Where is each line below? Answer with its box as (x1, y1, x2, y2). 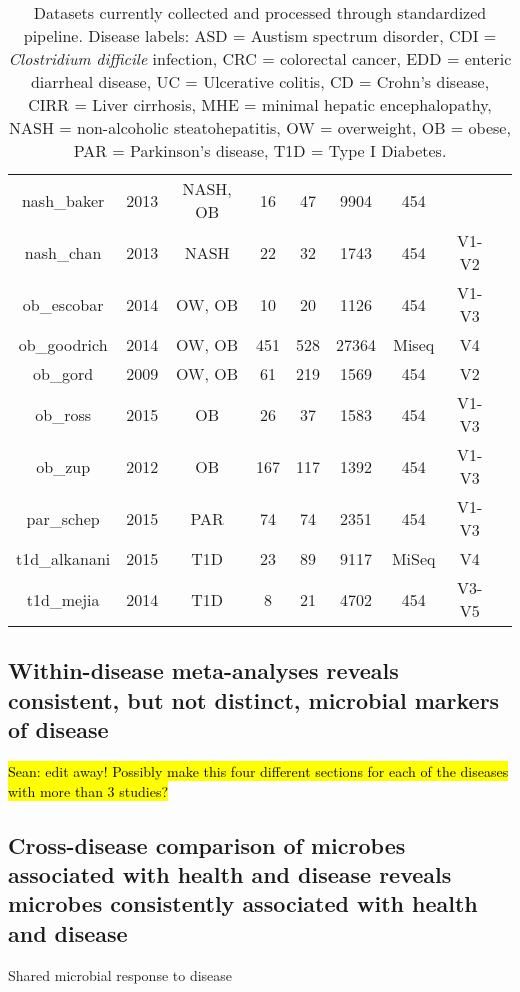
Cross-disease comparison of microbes (8, 829, 406, 860)
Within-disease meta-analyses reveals (8, 655, 399, 686)
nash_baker (21, 188, 105, 212)
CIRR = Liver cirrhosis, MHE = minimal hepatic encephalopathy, (28, 93, 492, 116)
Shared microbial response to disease (8, 964, 233, 985)
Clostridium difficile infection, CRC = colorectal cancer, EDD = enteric (8, 47, 512, 70)
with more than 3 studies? (8, 780, 169, 801)
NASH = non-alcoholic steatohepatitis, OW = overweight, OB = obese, (9, 116, 511, 139)
